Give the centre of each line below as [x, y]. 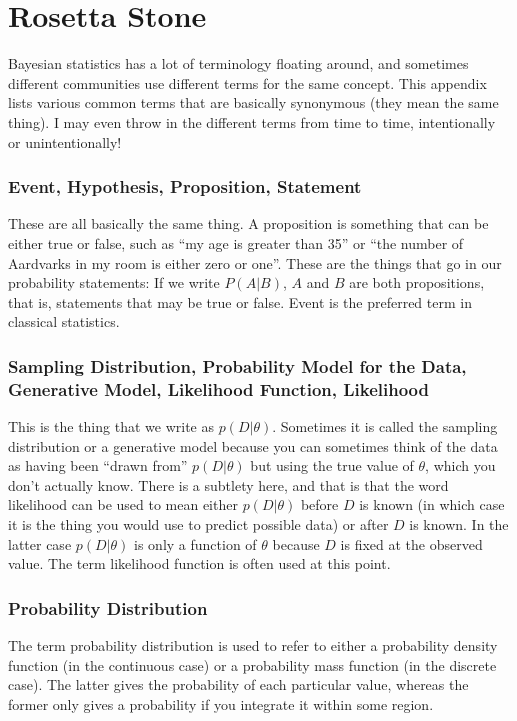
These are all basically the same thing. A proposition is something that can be [248, 223]
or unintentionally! [65, 141]
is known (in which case [432, 504]
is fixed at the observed [411, 543]
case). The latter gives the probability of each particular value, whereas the [238, 684]
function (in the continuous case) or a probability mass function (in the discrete [252, 664]
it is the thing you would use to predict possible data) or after [198, 523]
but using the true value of [332, 465]
